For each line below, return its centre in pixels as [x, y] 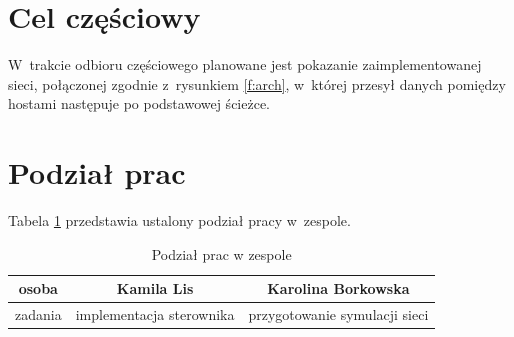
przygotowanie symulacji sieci [338, 314]
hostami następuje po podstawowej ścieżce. [139, 103]
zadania [38, 314]
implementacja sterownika [155, 314]
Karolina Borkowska [338, 288]
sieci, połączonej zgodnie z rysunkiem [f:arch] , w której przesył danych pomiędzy [257, 83]
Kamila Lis [155, 288]
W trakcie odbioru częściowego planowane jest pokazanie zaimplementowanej [245, 64]
